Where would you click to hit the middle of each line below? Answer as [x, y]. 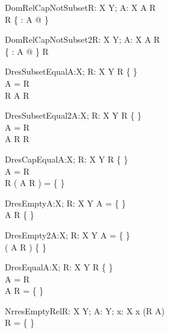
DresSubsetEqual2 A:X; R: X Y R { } [73, 115]
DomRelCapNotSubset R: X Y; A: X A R [80, 7]
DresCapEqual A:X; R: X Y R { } [66, 159]
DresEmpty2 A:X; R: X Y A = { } [68, 235]
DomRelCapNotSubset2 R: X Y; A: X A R [82, 39]
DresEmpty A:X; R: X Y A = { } [66, 203]
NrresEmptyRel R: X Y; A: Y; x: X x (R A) [85, 310]
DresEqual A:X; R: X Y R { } [59, 267]
